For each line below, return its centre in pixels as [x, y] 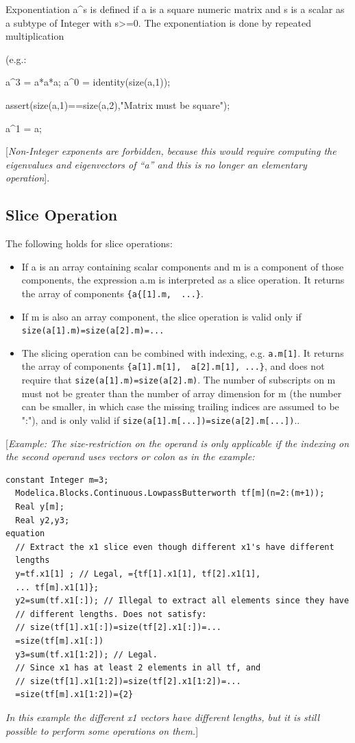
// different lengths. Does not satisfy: [111, 614]
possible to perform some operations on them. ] [102, 730]
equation [25, 534]
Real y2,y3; [42, 520]
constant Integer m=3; [57, 480]
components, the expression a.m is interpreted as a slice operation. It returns [183, 280]
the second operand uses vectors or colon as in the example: [130, 456]
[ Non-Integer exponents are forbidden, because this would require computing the [171, 151]
